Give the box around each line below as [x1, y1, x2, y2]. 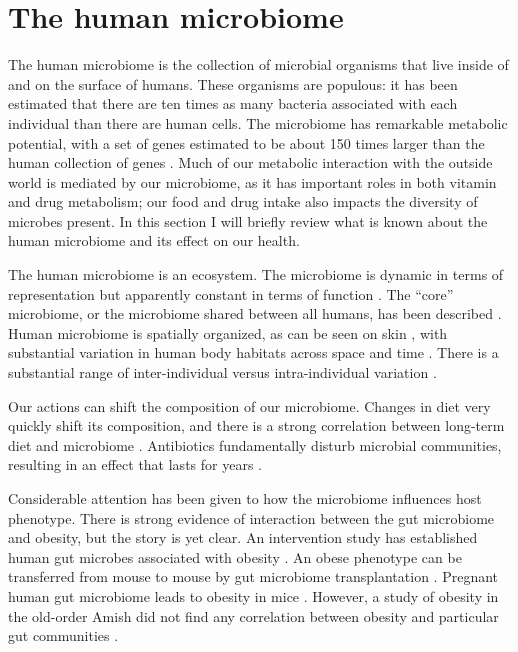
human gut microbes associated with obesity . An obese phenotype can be [8, 546, 462, 567]
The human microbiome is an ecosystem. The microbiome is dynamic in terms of [8, 264, 504, 285]
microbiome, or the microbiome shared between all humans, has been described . [8, 303, 502, 324]
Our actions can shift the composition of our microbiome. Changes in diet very [8, 395, 491, 416]
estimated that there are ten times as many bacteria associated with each [8, 93, 458, 114]
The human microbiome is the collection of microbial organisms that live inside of [8, 54, 509, 75]
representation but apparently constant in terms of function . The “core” [8, 283, 454, 304]
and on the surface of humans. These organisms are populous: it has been [8, 73, 458, 94]
